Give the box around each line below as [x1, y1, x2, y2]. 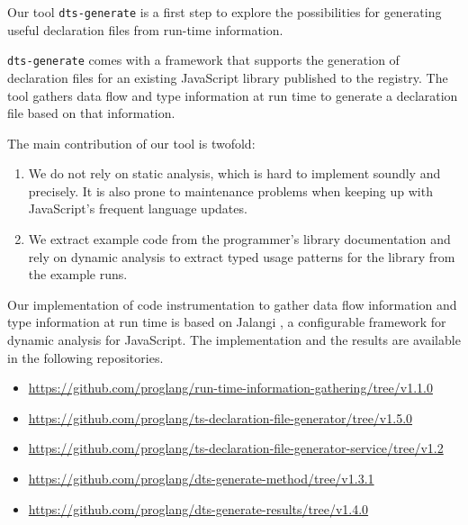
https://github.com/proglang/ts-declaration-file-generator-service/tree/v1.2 [28, 439, 444, 457]
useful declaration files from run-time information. [7, 20, 283, 39]
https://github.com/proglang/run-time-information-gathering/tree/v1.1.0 [28, 378, 433, 397]
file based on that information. [7, 104, 175, 122]
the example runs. [28, 265, 128, 284]
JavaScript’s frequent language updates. [28, 199, 247, 218]
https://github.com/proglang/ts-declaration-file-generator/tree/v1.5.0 [28, 408, 413, 427]
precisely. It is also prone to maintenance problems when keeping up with [28, 181, 433, 200]
